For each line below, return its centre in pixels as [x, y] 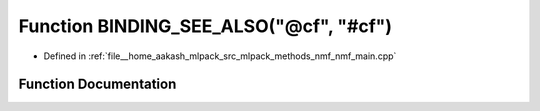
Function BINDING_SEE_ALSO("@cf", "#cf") [205, 26]
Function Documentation [97, 84]
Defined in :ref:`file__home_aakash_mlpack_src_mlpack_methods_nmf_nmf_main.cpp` [220, 56]
